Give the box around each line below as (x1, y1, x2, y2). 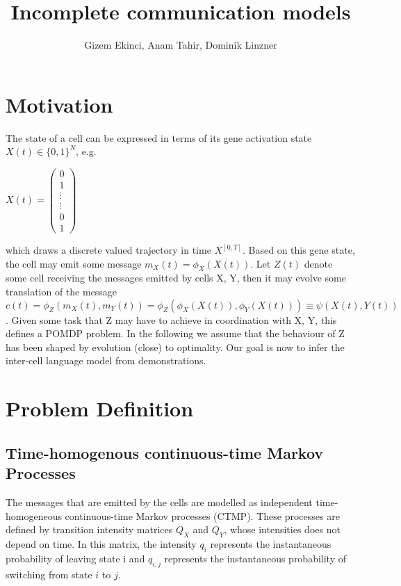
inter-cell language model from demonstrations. (6, 353, 206, 368)
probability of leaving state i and (6, 551, 145, 565)
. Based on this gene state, (242, 243, 355, 257)
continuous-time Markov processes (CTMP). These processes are (65, 508, 340, 523)
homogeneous (6, 508, 62, 523)
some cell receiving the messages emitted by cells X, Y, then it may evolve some (6, 270, 346, 285)
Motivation (6, 90, 113, 118)
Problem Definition (6, 394, 194, 423)
